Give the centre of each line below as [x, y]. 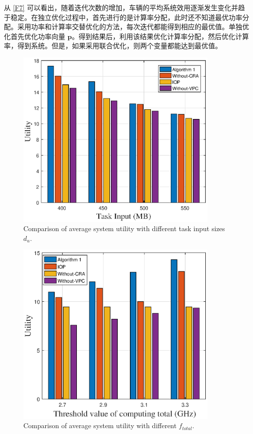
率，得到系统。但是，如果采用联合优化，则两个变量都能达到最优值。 [113, 46]
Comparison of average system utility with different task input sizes [124, 228]
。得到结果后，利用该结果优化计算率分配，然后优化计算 [160, 36]
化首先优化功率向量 [35, 36]
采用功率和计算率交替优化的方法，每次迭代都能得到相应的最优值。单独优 [133, 27]
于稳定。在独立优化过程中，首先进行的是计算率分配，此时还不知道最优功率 [123, 17]
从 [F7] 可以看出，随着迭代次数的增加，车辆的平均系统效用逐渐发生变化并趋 [125, 7]
